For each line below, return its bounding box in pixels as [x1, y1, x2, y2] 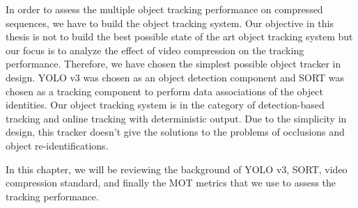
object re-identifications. [6, 138, 109, 152]
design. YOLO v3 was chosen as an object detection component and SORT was [6, 70, 345, 84]
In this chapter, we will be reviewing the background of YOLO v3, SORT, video [6, 161, 348, 176]
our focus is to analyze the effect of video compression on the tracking [6, 42, 304, 57]
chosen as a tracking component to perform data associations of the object [6, 83, 323, 98]
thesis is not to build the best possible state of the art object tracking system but [6, 29, 353, 44]
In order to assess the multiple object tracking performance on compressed [6, 2, 323, 16]
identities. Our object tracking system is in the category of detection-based [6, 97, 325, 112]
